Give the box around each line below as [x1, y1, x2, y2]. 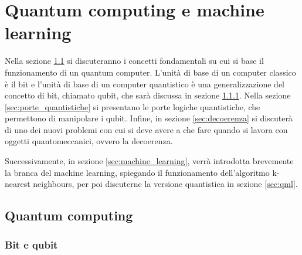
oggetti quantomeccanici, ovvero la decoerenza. [5, 135, 173, 147]
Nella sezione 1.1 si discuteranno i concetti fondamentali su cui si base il [5, 55, 264, 67]
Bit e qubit [5, 237, 58, 251]
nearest [5, 178, 30, 190]
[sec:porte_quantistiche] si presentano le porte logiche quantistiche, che [5, 100, 260, 113]
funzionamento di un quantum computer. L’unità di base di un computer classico [5, 66, 296, 78]
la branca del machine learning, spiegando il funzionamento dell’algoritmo [5, 166, 270, 178]
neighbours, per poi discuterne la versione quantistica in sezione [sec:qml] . [33, 178, 298, 190]
